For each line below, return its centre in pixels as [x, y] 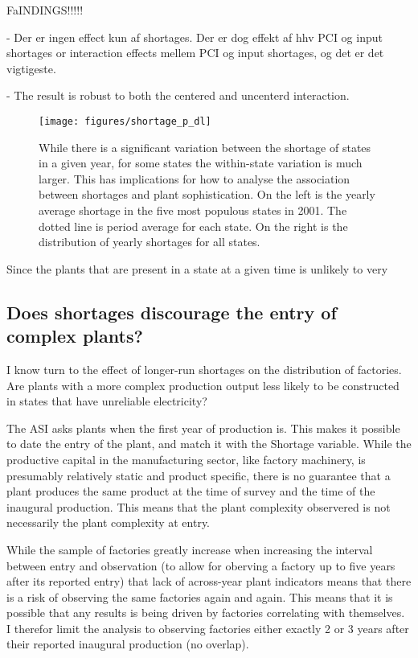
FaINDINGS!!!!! [45, 10]
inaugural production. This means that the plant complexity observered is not [199, 506]
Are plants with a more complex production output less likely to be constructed [203, 385]
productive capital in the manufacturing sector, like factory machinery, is [186, 459]
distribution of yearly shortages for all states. [150, 242]
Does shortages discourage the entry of [172, 312]
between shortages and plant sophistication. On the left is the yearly [207, 194]
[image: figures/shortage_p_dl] [125, 121]
